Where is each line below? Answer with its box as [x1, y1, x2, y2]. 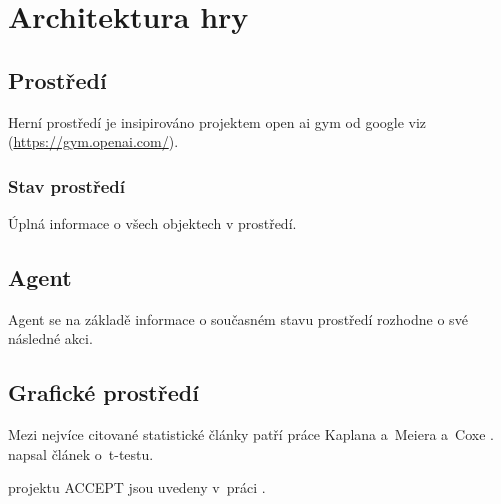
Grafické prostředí [8, 377, 199, 408]
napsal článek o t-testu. [8, 443, 154, 464]
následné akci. [8, 328, 93, 349]
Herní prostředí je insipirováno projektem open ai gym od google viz [8, 111, 427, 132]
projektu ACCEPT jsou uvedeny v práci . [8, 477, 266, 498]
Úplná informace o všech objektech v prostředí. [8, 212, 297, 233]
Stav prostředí [8, 173, 125, 198]
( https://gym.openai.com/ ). [8, 131, 179, 152]
